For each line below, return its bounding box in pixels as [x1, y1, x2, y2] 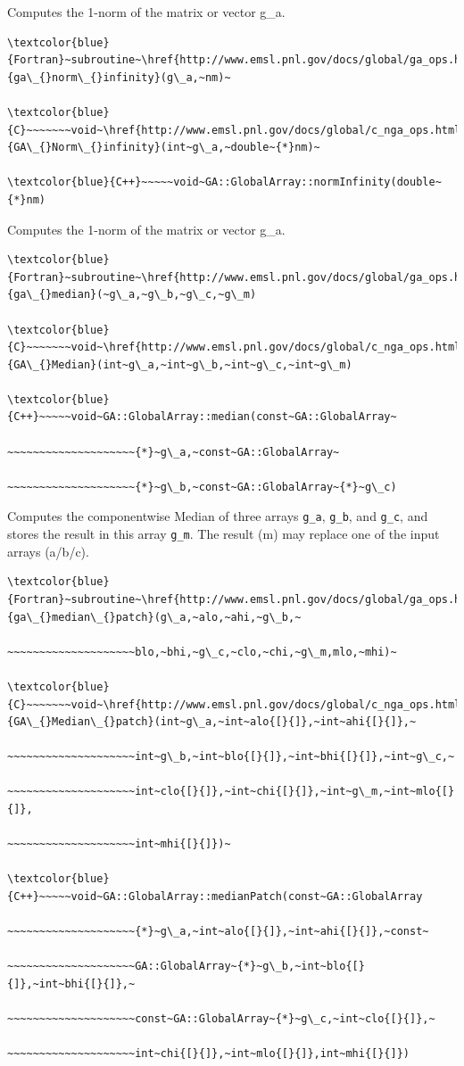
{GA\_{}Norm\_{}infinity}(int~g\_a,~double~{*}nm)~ [7, 141, 320, 154]
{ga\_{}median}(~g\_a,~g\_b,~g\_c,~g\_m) [7, 288, 257, 302]
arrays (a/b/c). [7, 541, 89, 560]
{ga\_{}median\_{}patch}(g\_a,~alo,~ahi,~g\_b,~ [7, 610, 302, 624]
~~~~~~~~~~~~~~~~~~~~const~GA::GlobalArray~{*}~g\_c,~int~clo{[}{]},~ [7, 1012, 435, 1026]
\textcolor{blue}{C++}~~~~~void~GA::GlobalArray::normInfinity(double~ [7, 176, 442, 189]
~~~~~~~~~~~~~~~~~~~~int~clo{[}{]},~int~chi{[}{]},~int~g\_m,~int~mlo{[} [7, 785, 455, 798]
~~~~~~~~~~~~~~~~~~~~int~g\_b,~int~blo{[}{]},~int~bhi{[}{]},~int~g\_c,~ [7, 750, 455, 764]
